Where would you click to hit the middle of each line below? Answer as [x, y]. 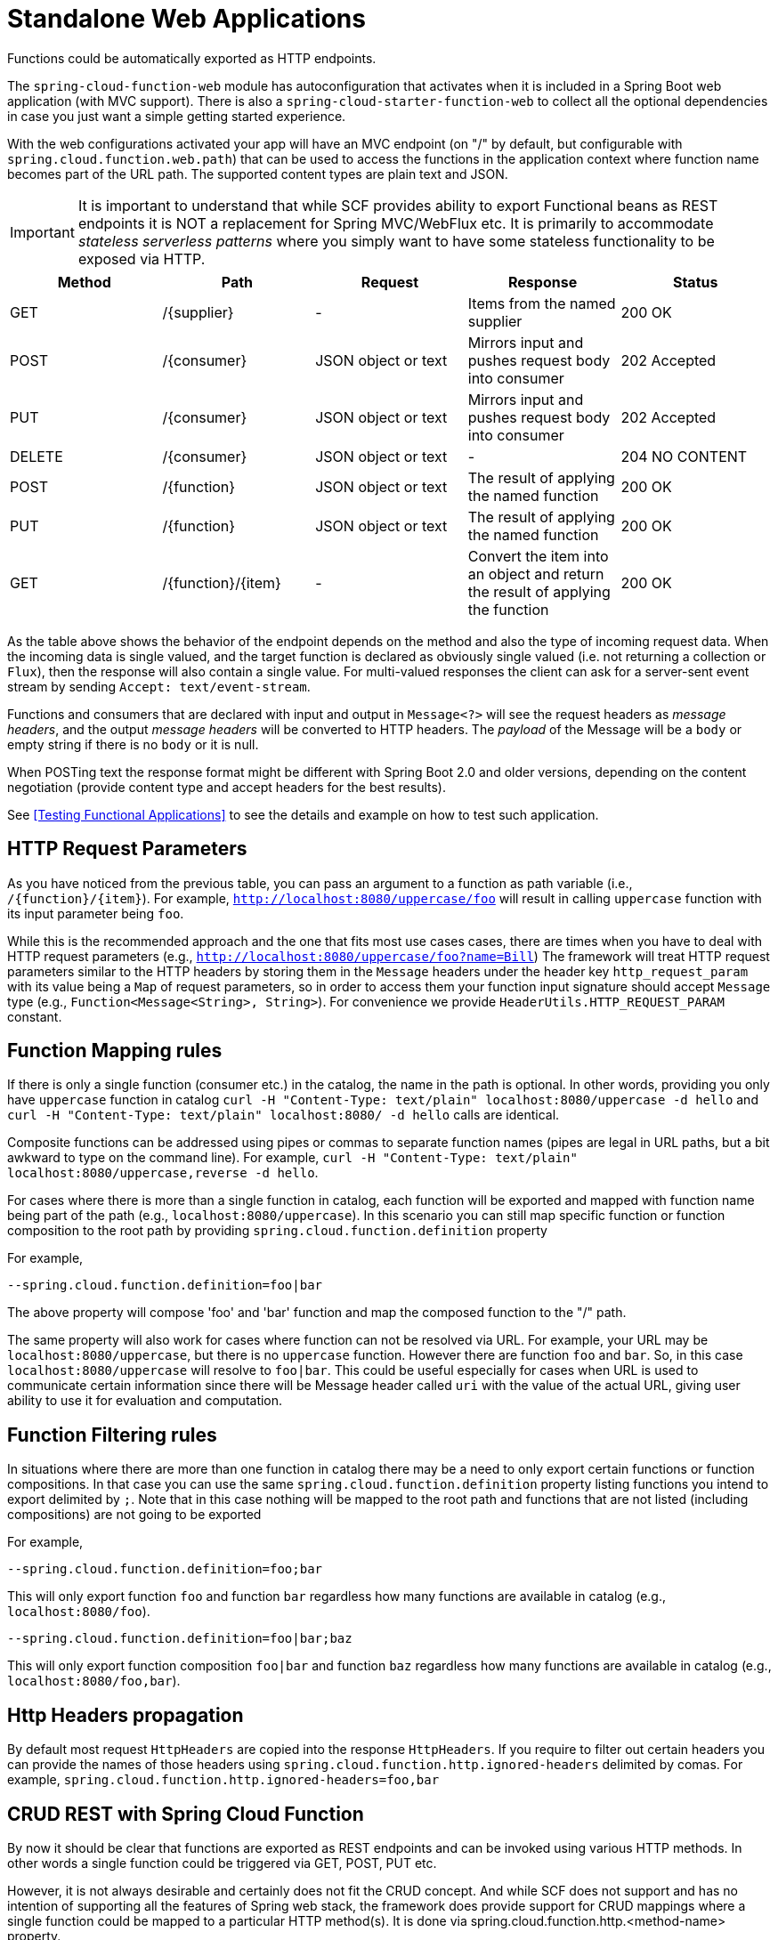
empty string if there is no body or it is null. [133, 744]
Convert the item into [538, 556]
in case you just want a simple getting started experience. [177, 116]
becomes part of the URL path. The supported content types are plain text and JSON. [258, 174]
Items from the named [542, 303]
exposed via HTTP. [142, 259]
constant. [35, 1016]
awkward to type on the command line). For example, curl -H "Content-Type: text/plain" [292, 1158]
